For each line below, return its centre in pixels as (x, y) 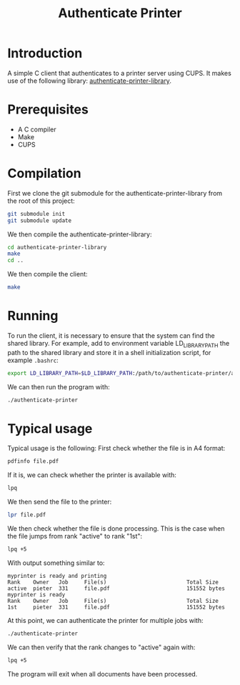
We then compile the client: (47, 274)
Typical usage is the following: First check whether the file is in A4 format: (116, 449)
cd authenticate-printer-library (57, 247)
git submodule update (40, 220)
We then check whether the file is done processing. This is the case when (116, 529)
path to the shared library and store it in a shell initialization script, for (109, 352)
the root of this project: (41, 201)
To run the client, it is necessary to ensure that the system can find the (111, 336)
